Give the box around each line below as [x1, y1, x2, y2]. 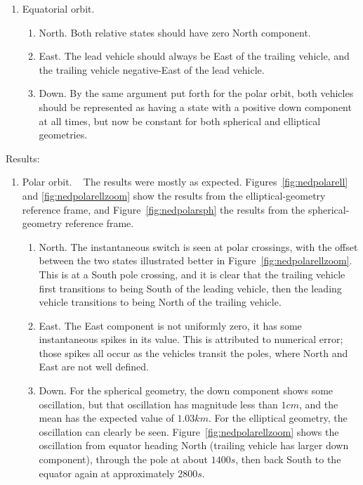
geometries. [39, 127, 88, 142]
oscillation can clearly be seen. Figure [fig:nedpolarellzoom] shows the [39, 424, 339, 439]
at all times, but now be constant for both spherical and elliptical [39, 113, 321, 128]
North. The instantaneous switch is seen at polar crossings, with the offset [39, 239, 358, 254]
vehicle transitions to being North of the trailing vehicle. [39, 295, 282, 309]
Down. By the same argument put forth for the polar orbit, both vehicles [39, 86, 354, 101]
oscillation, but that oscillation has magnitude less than [39, 396, 278, 411]
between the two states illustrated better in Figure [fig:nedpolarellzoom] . [39, 253, 352, 268]
